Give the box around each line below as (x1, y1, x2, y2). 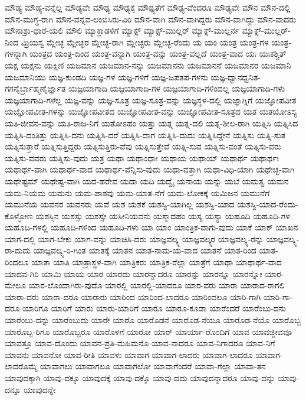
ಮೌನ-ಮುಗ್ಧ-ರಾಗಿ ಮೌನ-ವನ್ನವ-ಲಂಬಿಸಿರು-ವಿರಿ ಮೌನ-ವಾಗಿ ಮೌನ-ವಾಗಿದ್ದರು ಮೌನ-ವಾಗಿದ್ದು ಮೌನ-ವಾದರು (5, 12, 297, 25)
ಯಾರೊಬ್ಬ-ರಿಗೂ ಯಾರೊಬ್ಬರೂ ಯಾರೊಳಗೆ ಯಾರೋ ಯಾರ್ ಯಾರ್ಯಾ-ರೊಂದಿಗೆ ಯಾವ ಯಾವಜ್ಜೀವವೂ (5, 325, 292, 337)
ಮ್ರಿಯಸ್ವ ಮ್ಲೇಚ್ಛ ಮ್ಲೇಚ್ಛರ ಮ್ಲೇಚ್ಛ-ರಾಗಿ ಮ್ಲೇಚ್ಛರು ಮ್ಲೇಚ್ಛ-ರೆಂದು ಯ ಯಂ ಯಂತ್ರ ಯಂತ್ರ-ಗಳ (21, 35, 269, 48)
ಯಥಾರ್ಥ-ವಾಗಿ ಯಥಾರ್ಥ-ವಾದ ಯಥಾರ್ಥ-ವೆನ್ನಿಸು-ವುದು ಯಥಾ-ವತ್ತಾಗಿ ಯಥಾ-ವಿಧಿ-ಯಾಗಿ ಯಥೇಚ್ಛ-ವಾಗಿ (5, 163, 295, 175)
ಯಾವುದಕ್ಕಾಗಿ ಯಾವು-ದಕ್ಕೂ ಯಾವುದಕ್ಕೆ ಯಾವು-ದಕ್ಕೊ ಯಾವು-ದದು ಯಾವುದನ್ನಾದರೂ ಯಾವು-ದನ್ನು (5, 372, 275, 383)
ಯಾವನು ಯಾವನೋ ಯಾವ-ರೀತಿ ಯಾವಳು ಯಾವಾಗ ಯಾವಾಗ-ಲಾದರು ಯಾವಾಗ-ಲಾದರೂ (5, 348, 253, 360)
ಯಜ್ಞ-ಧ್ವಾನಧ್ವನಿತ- (210, 70, 261, 83)
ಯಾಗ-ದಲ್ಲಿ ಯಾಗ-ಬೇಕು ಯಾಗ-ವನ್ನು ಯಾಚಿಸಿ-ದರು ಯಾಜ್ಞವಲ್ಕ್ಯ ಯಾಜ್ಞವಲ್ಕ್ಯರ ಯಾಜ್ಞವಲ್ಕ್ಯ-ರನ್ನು (5, 232, 264, 245)
